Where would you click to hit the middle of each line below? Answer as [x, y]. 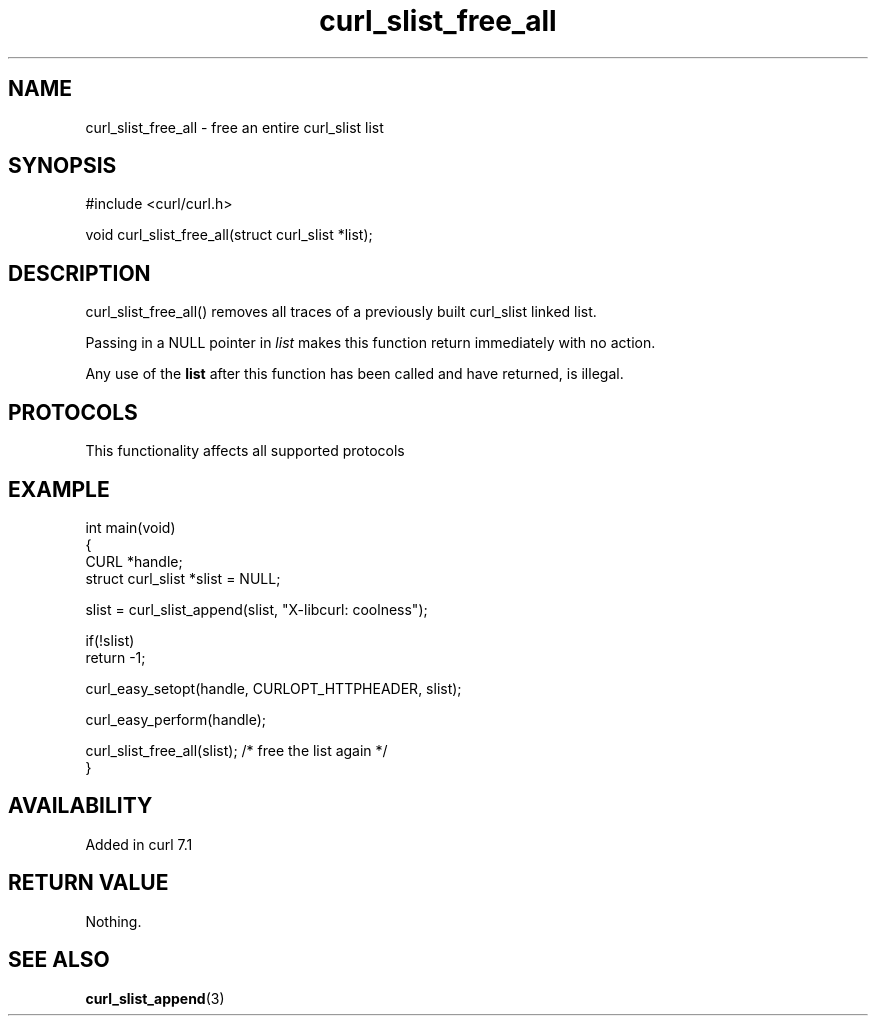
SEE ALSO [59, 960]
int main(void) [130, 527]
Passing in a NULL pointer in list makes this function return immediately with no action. [370, 343]
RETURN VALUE [88, 883]
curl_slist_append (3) [155, 998]
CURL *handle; [134, 561]
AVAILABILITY [80, 806]
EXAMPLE [59, 489]
